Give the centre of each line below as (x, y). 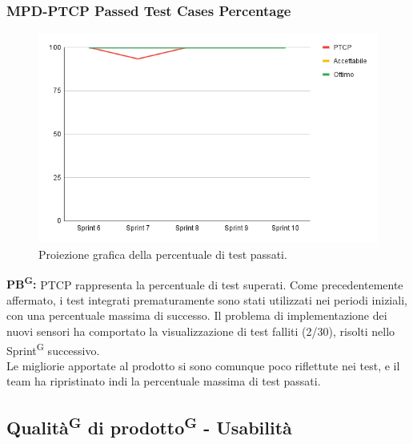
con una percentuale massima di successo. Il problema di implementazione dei (197, 315)
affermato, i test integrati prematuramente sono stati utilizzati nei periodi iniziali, (207, 299)
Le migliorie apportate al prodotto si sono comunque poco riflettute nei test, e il (203, 365)
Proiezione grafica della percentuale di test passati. (163, 254)
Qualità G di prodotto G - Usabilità (149, 426)
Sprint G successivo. (53, 349)
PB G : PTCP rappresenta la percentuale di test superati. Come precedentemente (205, 283)
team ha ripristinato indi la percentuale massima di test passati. (164, 381)
